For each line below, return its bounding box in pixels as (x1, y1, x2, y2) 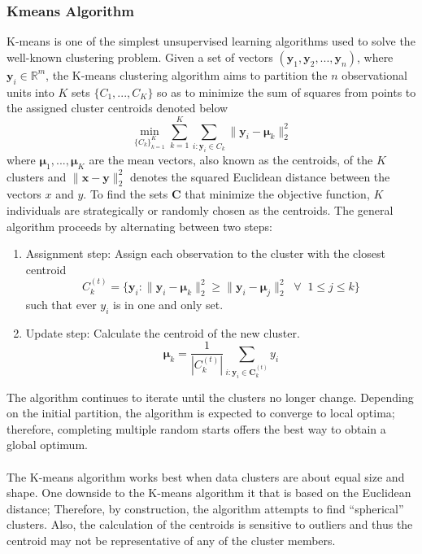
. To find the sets (83, 185, 168, 203)
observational (342, 66, 407, 83)
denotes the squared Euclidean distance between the (129, 168, 390, 185)
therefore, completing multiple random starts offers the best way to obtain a (7, 420, 386, 437)
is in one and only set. (113, 296, 224, 313)
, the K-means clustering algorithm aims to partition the (46, 66, 328, 83)
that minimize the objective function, (185, 185, 370, 203)
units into (7, 83, 54, 100)
